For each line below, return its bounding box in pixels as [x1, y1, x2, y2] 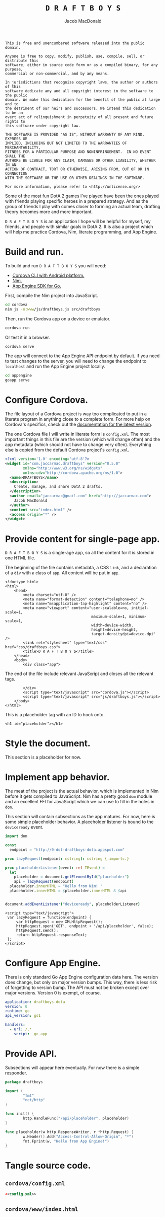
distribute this [5, 58, 39, 63]
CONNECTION [5, 171, 28, 176]
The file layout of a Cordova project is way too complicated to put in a [5, 411, 147, 417]
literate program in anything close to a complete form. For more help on [5, 416, 151, 422]
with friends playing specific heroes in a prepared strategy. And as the [5, 198, 148, 204]
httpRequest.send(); [16, 928, 58, 933]
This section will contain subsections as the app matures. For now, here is [5, 814, 156, 820]
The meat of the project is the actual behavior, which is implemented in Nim [5, 788, 159, 794]
